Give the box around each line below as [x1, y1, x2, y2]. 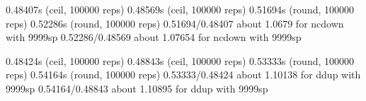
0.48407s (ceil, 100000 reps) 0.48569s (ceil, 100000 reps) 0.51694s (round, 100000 [6, 2, 355, 16]
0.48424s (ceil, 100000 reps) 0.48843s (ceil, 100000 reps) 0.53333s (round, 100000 [6, 53, 355, 68]
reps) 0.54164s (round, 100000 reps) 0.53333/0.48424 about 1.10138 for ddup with [6, 67, 361, 82]
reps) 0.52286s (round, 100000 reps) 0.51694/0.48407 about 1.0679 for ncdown [6, 16, 344, 30]
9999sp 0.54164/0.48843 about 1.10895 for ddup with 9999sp [6, 81, 268, 95]
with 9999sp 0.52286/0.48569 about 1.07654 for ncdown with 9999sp [6, 30, 302, 44]
